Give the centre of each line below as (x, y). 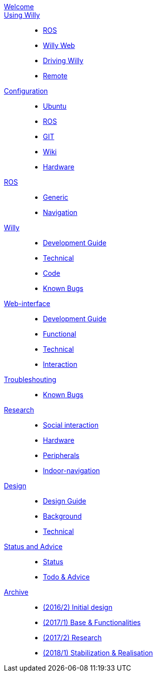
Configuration (26, 91)
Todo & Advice (66, 577)
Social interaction (71, 425)
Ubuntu (55, 106)
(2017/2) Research (72, 638)
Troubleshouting (30, 379)
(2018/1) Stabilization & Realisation (98, 653)
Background (62, 516)
